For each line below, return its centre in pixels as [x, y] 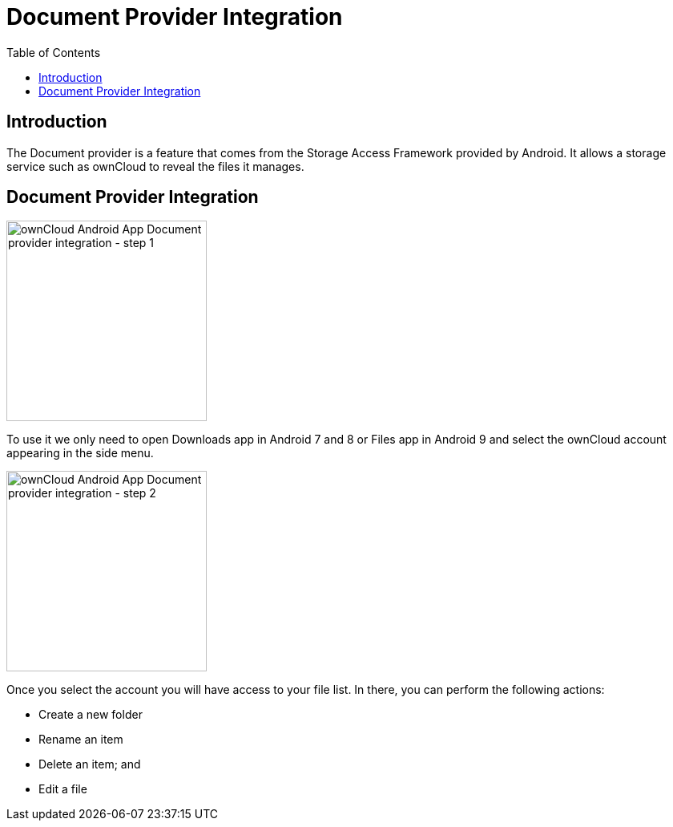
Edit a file [63, 789]
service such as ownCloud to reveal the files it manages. [155, 166]
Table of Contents [54, 52]
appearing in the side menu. [80, 453]
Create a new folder [91, 715]
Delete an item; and [90, 764]
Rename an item [81, 740]
